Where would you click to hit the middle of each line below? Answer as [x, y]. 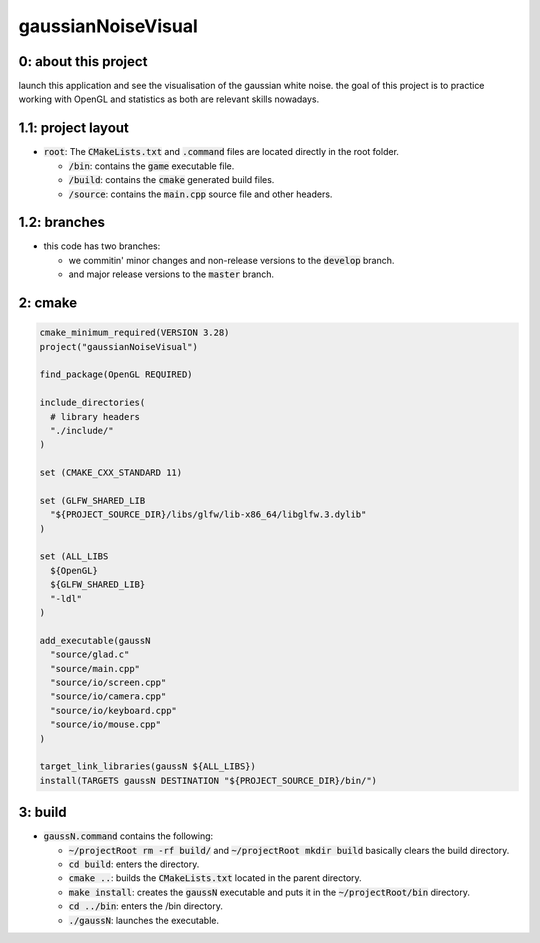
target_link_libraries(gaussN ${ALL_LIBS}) [148, 766]
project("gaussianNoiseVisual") [119, 346]
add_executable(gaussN [95, 640]
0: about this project [83, 61]
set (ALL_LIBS [74, 556]
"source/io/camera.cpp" [108, 696]
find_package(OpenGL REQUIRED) [116, 374]
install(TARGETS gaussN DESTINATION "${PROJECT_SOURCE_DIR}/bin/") [208, 780]
